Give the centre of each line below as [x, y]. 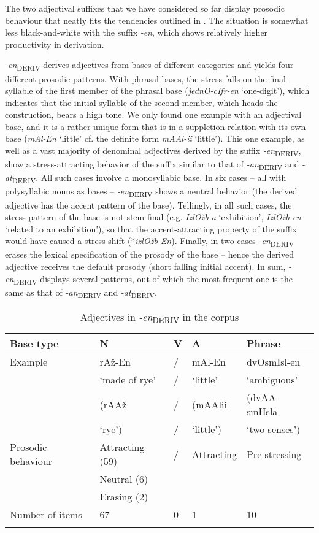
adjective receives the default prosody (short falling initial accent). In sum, [145, 266]
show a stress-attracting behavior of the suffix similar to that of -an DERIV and [152, 165]
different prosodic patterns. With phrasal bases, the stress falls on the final [145, 78]
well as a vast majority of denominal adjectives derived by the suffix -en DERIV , [153, 151]
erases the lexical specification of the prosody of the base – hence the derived [150, 254]
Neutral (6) [124, 479]
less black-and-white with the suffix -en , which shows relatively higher [136, 32]
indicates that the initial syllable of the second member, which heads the [141, 102]
